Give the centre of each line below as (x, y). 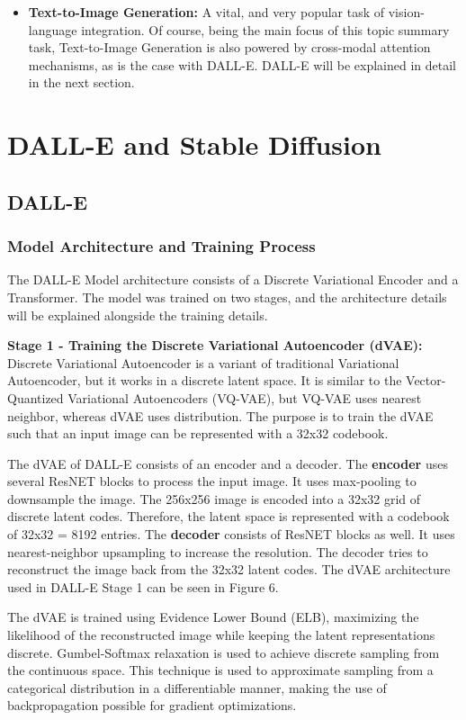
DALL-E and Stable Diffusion (194, 144)
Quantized (36, 397)
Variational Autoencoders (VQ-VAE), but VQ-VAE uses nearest (245, 397)
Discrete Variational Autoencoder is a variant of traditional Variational (203, 362)
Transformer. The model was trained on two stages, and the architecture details (227, 297)
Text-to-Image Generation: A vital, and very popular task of (206, 12)
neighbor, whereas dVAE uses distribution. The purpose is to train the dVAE (220, 415)
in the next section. (81, 82)
